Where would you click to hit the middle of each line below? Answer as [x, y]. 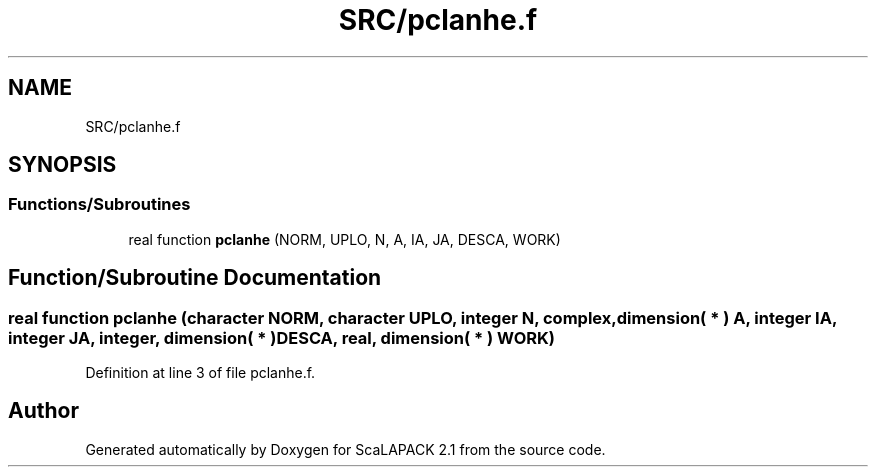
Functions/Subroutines [99, 204]
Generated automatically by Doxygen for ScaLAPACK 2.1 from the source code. [345, 449]
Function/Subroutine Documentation [195, 278]
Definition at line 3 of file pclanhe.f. [200, 373]
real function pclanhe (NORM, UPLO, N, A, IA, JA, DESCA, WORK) [344, 239]
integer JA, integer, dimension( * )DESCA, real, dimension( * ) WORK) [281, 337]
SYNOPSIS [62, 165]
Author [43, 411]
